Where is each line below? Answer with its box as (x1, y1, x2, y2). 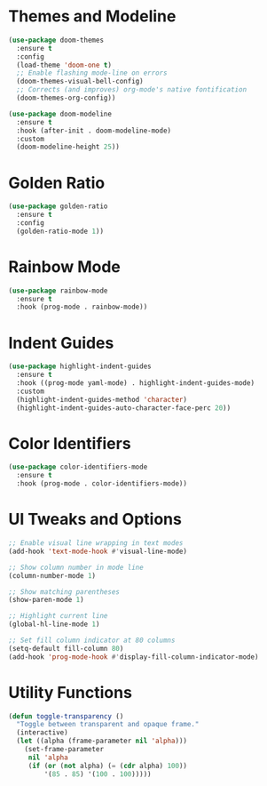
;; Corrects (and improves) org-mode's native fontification (16, 85, 247, 94)
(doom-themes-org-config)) (16, 93, 116, 103)
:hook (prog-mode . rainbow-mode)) (16, 302, 148, 312)
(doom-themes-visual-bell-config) (16, 77, 144, 86)
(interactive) (16, 728, 68, 737)
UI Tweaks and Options (8, 509, 183, 530)
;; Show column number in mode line (8, 563, 144, 572)
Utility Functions (8, 682, 132, 702)
